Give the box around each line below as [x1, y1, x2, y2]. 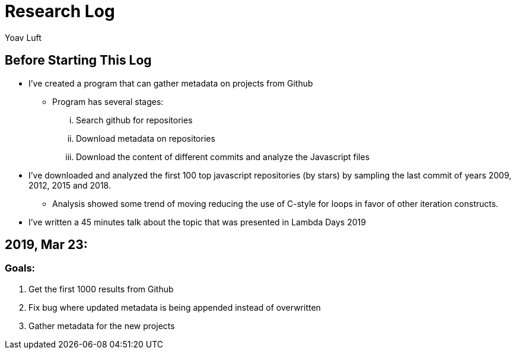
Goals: [5, 262, 36, 275]
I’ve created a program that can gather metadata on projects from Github [28, 78, 313, 88]
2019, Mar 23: [5, 237, 88, 253]
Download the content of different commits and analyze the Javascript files [76, 151, 370, 162]
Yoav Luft [5, 32, 42, 43]
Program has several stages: [52, 96, 164, 107]
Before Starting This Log [5, 53, 152, 68]
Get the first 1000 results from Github [28, 283, 174, 294]
